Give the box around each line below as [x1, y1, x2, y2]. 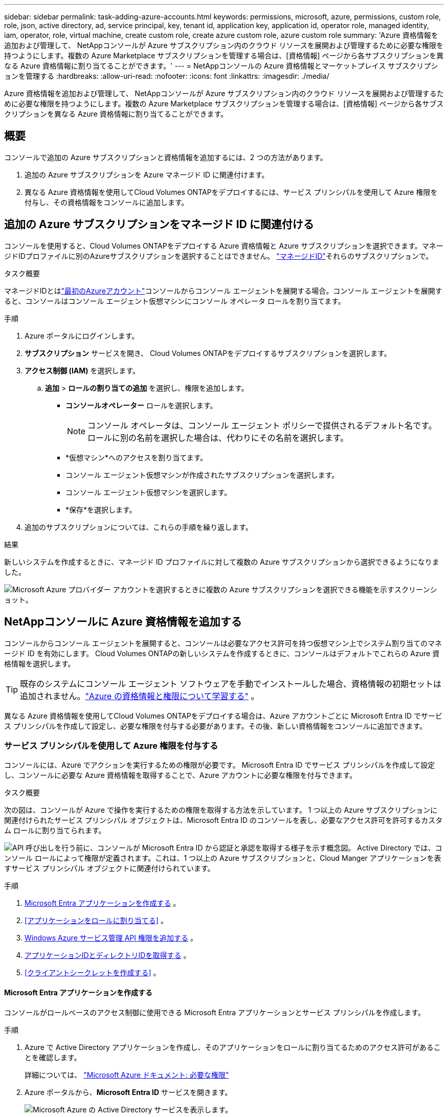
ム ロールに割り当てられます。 [4, 826, 106, 835]
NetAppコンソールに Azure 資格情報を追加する [4, 615, 242, 629]
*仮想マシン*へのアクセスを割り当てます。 [65, 453, 208, 462]
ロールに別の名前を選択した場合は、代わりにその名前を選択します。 [87, 432, 349, 443]
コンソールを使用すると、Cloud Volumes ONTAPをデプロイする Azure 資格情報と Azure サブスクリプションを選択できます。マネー [4, 241, 443, 250]
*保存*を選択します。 [65, 505, 137, 514]
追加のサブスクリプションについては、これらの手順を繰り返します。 [25, 522, 253, 531]
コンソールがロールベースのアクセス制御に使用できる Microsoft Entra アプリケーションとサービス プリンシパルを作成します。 [4, 1008, 425, 1017]
